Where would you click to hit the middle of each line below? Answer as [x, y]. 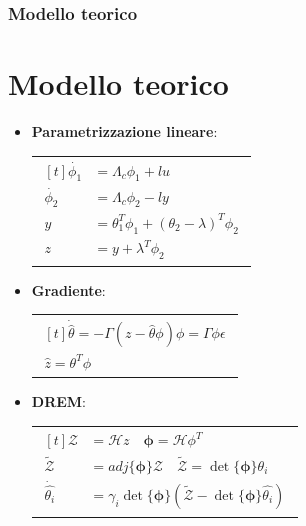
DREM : [59, 401]
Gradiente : [68, 289]
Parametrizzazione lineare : [124, 130]
